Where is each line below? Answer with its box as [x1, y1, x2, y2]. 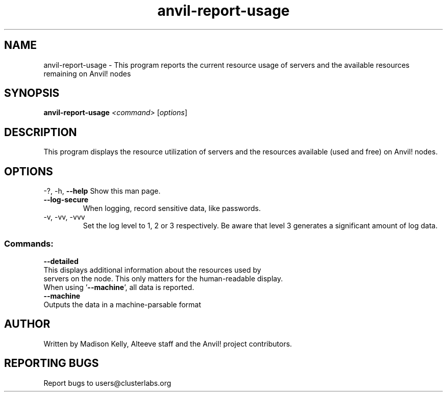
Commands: [4, 238, 54, 249]
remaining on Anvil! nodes [43, 69, 131, 78]
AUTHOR [4, 318, 51, 331]
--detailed [43, 256, 79, 266]
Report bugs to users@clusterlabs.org [43, 378, 171, 387]
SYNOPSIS [4, 87, 60, 100]
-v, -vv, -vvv [43, 213, 85, 222]
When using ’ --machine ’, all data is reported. [43, 282, 194, 292]
